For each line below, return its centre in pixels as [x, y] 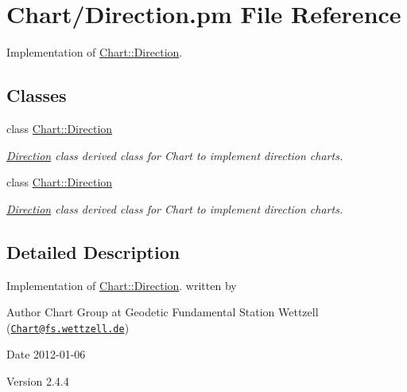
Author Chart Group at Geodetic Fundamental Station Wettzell [163, 312]
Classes [37, 95]
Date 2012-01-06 [46, 354]
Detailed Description [93, 251]
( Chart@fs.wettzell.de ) [68, 327]
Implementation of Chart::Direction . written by [122, 285]
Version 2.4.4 [38, 380]
